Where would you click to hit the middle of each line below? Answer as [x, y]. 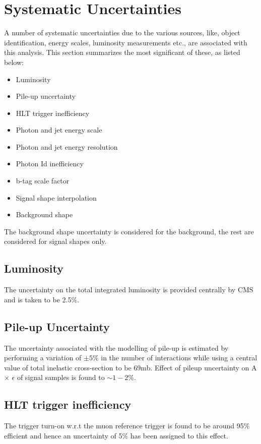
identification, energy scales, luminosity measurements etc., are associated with [126, 42]
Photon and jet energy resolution [67, 146]
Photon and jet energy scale [59, 130]
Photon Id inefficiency [50, 164]
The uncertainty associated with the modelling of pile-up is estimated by [116, 347]
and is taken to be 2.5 [38, 299]
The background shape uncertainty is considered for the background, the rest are [129, 231]
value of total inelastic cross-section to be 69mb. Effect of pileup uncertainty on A [130, 367]
